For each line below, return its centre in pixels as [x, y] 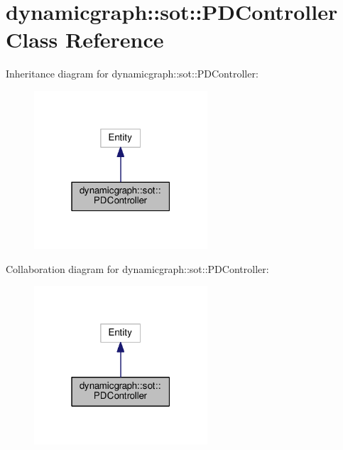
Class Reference [85, 39]
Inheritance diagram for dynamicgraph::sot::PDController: [132, 74]
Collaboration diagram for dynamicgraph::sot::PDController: [137, 268]
